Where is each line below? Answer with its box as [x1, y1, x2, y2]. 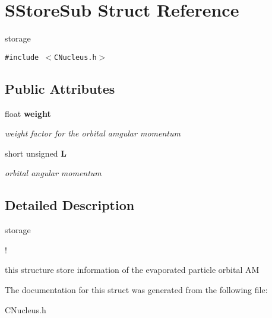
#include [5, 53, 39, 62]
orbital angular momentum [5, 167, 102, 179]
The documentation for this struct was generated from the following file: [5, 283, 268, 295]
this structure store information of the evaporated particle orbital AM [5, 263, 260, 276]
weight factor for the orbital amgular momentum [5, 127, 181, 139]
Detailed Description [5, 196, 135, 214]
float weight [5, 107, 51, 119]
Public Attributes [5, 79, 115, 97]
